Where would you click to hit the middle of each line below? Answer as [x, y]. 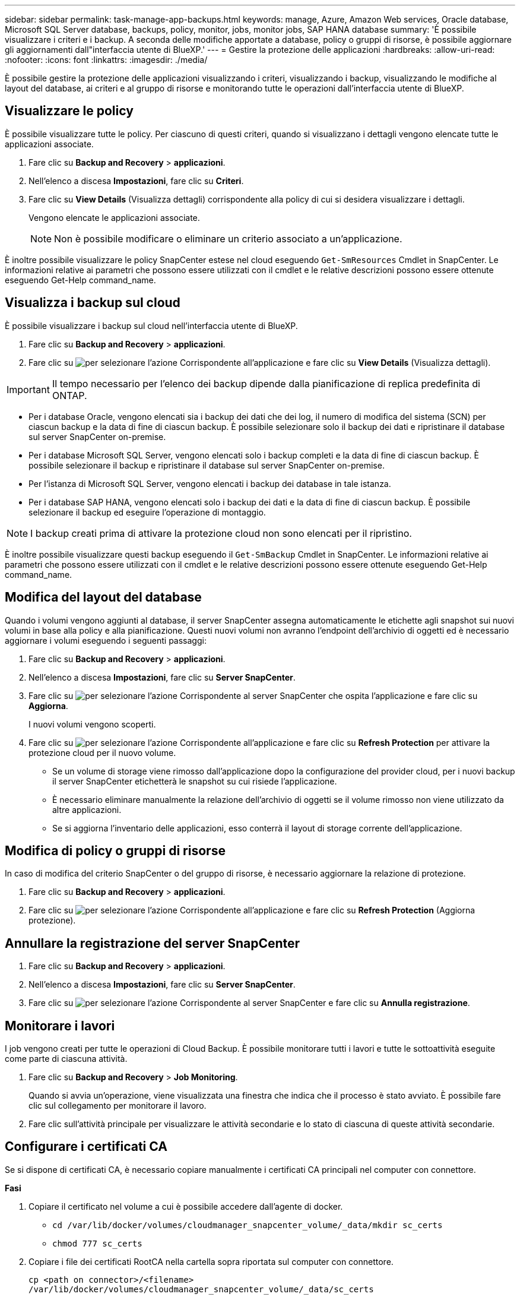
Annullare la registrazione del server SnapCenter [153, 943]
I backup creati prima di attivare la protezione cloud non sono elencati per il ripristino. [221, 533]
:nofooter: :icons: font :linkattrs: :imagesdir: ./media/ [106, 60]
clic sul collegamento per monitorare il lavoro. [118, 1106]
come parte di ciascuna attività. [66, 1059]
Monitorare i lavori [60, 1026]
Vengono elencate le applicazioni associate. [114, 217]
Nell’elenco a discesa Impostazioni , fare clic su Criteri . [136, 181]
